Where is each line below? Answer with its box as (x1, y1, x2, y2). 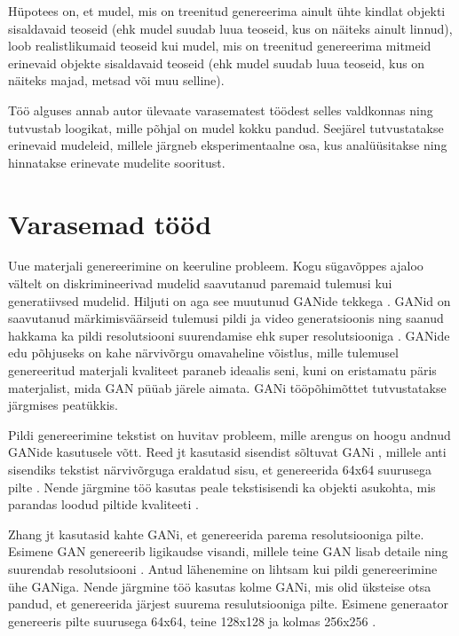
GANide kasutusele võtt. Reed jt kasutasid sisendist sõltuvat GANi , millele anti (8, 443, 447, 461)
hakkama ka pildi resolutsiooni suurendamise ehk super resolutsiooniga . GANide (8, 326, 450, 344)
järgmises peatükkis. (8, 396, 118, 414)
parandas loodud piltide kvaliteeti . (8, 495, 199, 514)
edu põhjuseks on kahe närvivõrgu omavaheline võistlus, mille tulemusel (8, 343, 399, 362)
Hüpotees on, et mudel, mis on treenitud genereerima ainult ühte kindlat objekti (8, 2, 446, 20)
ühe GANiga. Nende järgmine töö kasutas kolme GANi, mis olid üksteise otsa (8, 577, 431, 595)
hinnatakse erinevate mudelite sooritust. (8, 153, 226, 171)
